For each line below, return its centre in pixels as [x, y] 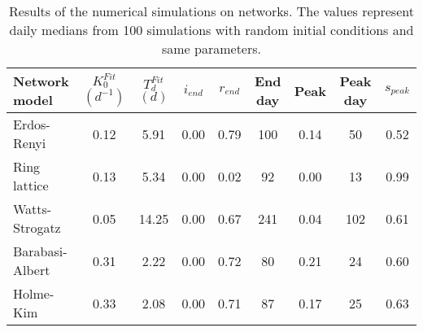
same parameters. [211, 48]
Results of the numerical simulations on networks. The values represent [211, 11]
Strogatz [37, 227]
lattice [31, 185]
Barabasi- [40, 251]
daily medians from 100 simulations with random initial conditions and [211, 30]
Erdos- [32, 124]
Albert [32, 270]
